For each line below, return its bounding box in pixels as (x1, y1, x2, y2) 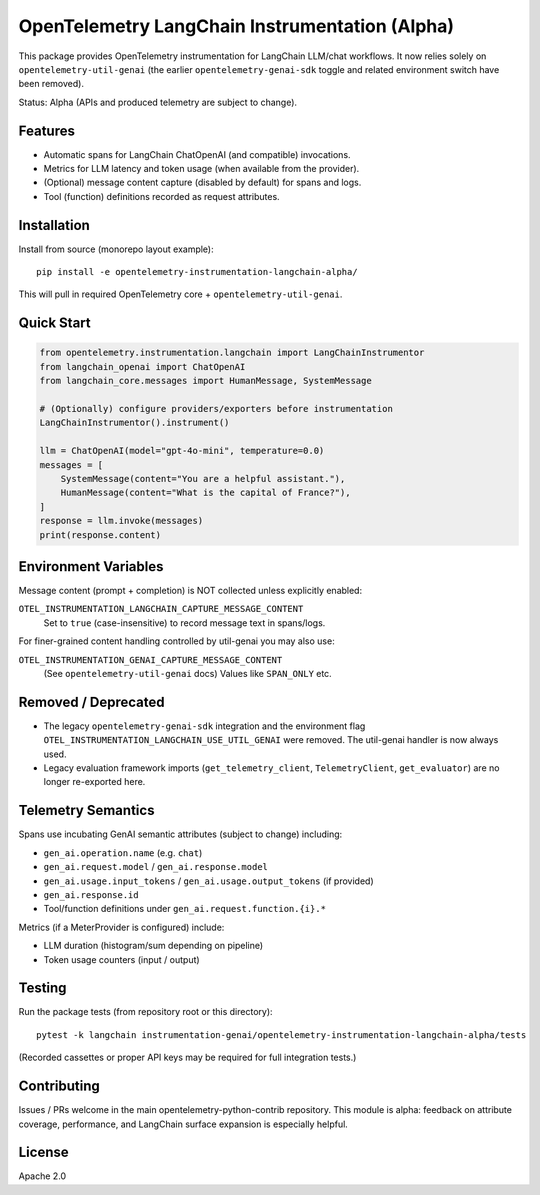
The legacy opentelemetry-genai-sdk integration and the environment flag (43, 720, 366, 732)
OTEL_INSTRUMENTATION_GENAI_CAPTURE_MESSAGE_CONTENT (18, 654, 283, 665)
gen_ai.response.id (43, 889, 139, 900)
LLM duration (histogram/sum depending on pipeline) (43, 940, 264, 952)
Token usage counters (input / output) (43, 953, 200, 965)
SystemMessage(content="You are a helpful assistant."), (60, 473, 346, 484)
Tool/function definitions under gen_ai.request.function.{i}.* (43, 903, 327, 915)
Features (18, 122, 75, 139)
